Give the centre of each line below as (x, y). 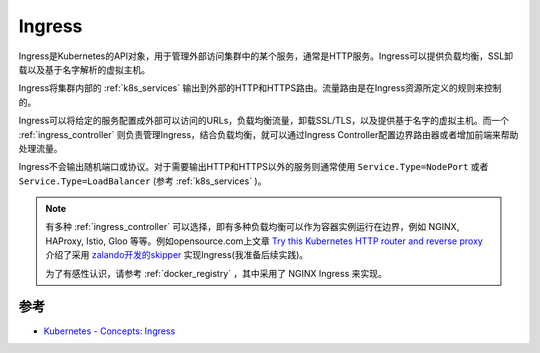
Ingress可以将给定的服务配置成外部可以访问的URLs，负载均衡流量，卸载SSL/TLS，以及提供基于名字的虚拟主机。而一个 (264, 121)
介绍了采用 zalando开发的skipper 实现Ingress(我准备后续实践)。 (177, 255)
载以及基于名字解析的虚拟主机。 (84, 69)
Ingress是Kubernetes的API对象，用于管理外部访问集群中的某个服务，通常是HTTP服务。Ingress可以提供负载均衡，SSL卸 (266, 56)
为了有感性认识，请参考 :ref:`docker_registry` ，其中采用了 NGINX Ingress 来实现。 (216, 273)
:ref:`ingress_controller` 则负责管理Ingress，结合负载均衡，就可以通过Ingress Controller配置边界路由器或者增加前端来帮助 (268, 134)
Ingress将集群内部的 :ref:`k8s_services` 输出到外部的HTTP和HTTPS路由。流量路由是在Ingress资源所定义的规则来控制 (260, 88)
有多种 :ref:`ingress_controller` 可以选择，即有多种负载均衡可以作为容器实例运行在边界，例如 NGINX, (252, 227)
